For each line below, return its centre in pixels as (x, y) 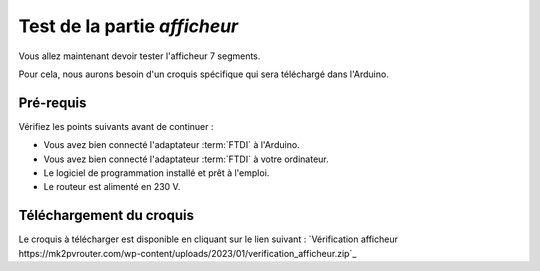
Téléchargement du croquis (106, 215)
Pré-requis (52, 102)
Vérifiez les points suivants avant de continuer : (116, 126)
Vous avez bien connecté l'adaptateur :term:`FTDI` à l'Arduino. (171, 145)
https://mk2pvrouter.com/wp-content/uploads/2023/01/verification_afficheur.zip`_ (187, 253)
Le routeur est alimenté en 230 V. (112, 187)
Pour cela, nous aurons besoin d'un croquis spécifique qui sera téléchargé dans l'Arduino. (203, 74)
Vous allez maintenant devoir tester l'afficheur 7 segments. (139, 56)
